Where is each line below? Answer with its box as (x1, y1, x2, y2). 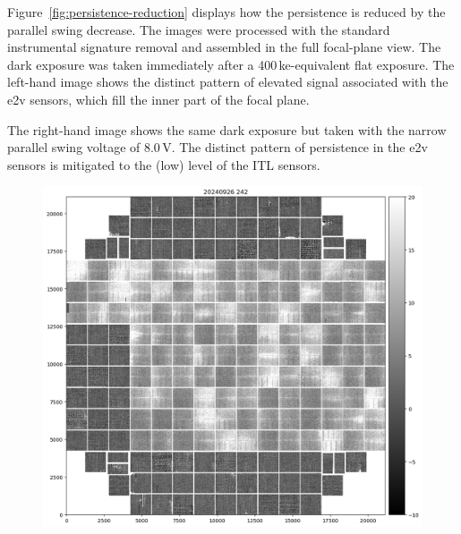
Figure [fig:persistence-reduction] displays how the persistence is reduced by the (7, 3, 446, 21)
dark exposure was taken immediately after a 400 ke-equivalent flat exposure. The (7, 55, 455, 73)
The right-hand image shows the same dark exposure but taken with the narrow (7, 120, 447, 139)
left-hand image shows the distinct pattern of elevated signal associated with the (7, 72, 448, 91)
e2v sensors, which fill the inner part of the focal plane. (7, 89, 310, 108)
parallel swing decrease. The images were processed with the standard (7, 20, 390, 38)
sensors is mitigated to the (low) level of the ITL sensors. (7, 155, 320, 174)
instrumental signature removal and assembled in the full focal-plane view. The (7, 38, 441, 56)
